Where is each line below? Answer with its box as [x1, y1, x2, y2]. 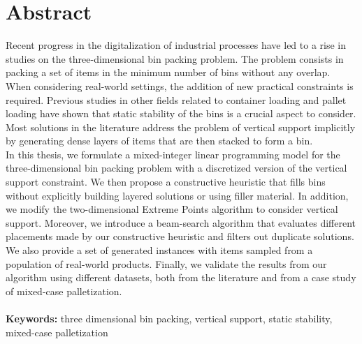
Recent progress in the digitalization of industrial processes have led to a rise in [6, 38, 347, 52]
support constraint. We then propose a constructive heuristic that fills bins [6, 174, 326, 189]
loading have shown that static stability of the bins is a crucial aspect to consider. [6, 106, 356, 121]
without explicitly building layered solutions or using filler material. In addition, [6, 188, 349, 202]
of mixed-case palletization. [6, 283, 122, 298]
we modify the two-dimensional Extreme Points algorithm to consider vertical [6, 202, 338, 216]
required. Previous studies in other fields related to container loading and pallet [6, 92, 347, 107]
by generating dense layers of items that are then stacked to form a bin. [6, 133, 313, 148]
